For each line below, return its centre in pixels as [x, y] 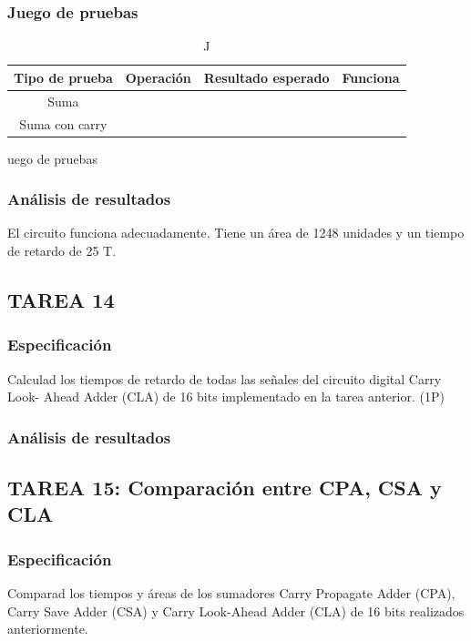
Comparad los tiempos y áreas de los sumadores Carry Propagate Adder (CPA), [231, 593]
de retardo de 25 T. [62, 250]
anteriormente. [48, 629]
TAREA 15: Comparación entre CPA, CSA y [225, 488]
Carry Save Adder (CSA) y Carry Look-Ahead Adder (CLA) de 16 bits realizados [236, 610]
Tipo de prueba [63, 77]
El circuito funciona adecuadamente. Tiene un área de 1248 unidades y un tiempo [236, 233]
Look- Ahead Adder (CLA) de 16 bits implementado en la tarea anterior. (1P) [226, 397]
